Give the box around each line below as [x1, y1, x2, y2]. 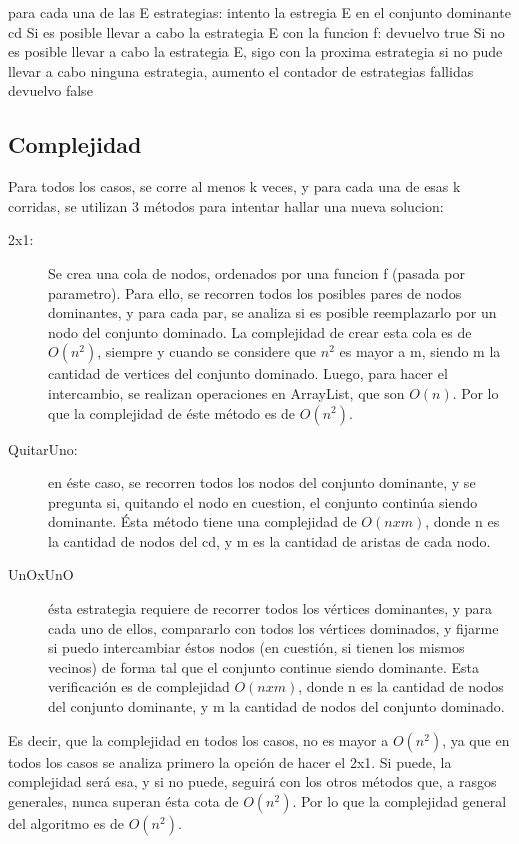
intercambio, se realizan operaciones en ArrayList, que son [48, 382, 405, 403]
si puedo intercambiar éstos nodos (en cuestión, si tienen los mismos [48, 637, 465, 658]
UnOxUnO [8, 564, 74, 585]
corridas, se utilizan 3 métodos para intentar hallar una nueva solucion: [8, 195, 444, 216]
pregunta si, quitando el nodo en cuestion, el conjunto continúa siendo [48, 491, 478, 512]
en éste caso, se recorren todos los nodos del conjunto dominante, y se [48, 472, 476, 493]
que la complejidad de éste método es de [48, 402, 296, 423]
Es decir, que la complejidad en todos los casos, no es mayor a [8, 729, 389, 750]
